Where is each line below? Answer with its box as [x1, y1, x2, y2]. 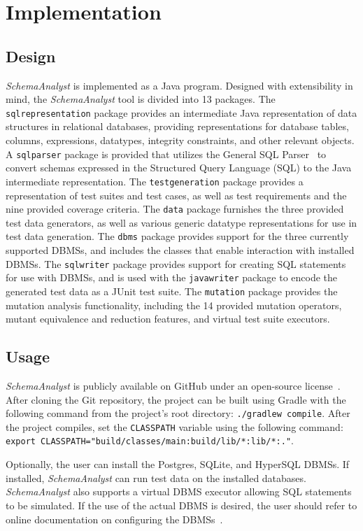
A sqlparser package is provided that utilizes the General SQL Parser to [6, 146, 327, 161]
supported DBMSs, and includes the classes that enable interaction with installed [6, 243, 355, 257]
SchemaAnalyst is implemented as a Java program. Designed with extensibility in [6, 78, 353, 92]
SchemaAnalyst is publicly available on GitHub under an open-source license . [6, 378, 341, 392]
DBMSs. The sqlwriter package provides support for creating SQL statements [6, 256, 346, 271]
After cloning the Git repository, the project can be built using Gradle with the [6, 392, 346, 406]
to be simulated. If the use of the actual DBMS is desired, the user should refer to [6, 497, 357, 512]
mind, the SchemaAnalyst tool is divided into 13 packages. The [6, 92, 276, 106]
